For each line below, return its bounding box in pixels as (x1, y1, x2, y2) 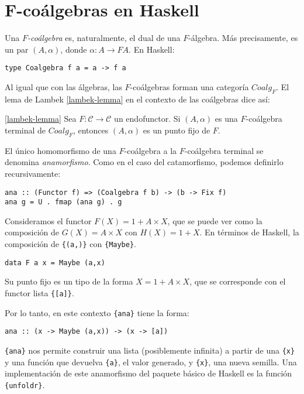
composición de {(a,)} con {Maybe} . (5, 238, 136, 250)
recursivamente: (5, 167, 61, 179)
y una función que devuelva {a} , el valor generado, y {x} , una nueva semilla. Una (5, 355, 297, 368)
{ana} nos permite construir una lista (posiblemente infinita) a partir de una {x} (5, 344, 295, 356)
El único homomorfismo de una (5, 144, 116, 156)
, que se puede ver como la (167, 214, 262, 227)
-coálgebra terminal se (184, 144, 264, 156)
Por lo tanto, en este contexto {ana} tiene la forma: (5, 306, 189, 318)
